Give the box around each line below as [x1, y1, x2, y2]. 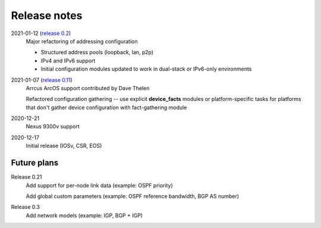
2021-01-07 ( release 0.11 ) [11, 76, 73, 83]
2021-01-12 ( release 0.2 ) [11, 30, 71, 37]
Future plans [11, 158, 59, 168]
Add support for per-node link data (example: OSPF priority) [26, 182, 173, 189]
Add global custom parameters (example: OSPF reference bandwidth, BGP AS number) [26, 192, 240, 199]
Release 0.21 [11, 173, 42, 180]
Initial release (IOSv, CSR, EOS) [26, 142, 102, 150]
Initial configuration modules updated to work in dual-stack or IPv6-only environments [40, 65, 252, 72]
